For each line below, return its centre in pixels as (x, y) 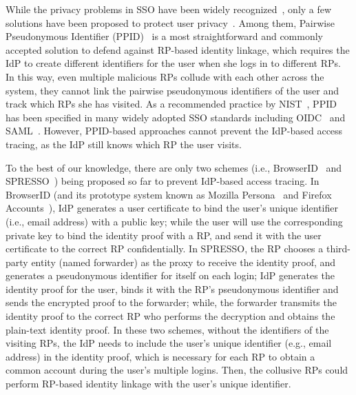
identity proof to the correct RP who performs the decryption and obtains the (170, 316)
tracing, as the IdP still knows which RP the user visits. (124, 144)
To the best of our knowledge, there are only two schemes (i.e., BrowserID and (174, 167)
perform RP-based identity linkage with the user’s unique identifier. (148, 384)
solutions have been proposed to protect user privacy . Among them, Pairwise (170, 22)
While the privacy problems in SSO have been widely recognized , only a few (169, 9)
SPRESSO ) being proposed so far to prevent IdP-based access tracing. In (163, 181)
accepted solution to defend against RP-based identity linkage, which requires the (178, 49)
